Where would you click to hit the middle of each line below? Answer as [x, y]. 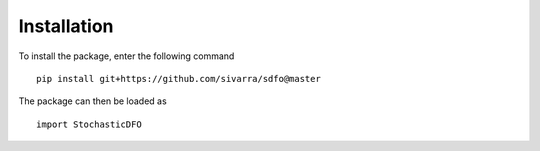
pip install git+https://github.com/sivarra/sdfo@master [179, 78]
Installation [66, 26]
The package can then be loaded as [92, 101]
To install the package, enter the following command [126, 56]
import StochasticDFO [89, 124]
